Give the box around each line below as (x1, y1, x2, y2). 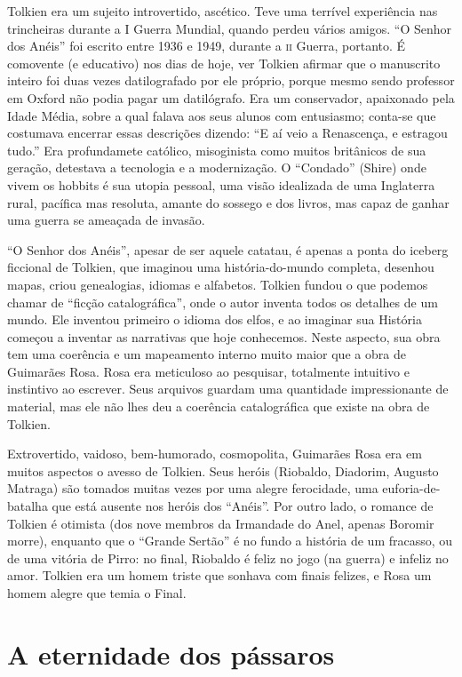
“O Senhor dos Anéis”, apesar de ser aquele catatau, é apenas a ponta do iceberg (7, 240, 449, 259)
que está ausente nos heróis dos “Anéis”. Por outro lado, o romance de (52, 497, 434, 515)
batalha (7, 497, 48, 515)
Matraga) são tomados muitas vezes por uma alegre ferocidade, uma (7, 479, 378, 498)
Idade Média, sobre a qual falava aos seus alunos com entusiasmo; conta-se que (7, 106, 436, 124)
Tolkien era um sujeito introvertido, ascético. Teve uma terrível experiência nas (7, 2, 438, 20)
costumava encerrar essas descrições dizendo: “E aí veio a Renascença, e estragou (7, 123, 448, 142)
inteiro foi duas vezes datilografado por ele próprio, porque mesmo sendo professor (7, 71, 455, 90)
